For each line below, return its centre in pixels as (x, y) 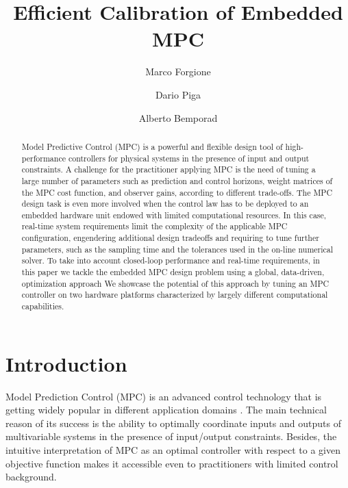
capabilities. (43, 306)
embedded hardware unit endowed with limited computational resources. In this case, (174, 215)
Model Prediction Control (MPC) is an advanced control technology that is (164, 396)
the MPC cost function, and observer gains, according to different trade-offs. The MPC (177, 192)
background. (31, 477)
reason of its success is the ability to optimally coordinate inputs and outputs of (173, 423)
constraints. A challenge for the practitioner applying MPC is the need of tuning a (169, 169)
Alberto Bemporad (178, 117)
